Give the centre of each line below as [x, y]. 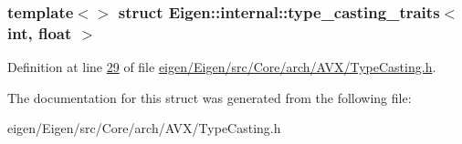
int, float [40, 32]
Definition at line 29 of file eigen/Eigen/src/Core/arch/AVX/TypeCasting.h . [222, 67]
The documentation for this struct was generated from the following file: [210, 97]
